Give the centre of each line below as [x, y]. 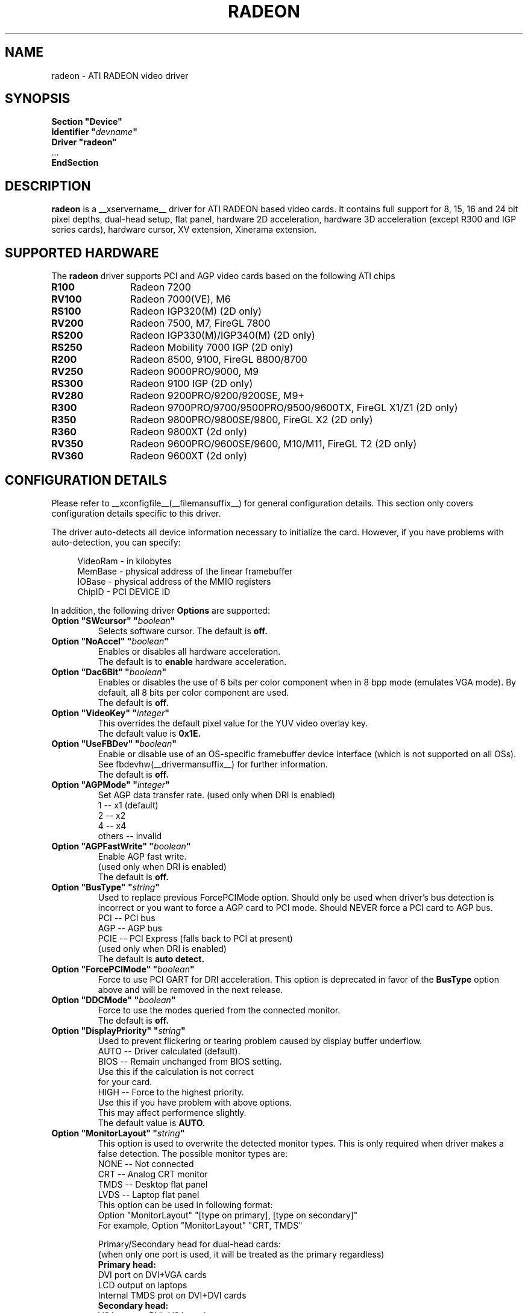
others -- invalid [130, 836]
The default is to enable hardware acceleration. [192, 661]
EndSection [75, 163]
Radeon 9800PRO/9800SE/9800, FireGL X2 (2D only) [251, 420]
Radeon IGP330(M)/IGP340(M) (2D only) [222, 335]
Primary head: [127, 1264]
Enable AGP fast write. [142, 856]
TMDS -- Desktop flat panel [153, 1184]
